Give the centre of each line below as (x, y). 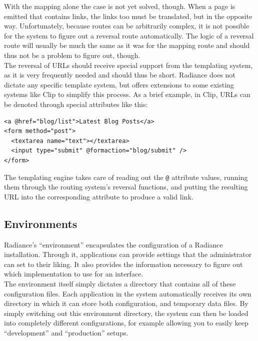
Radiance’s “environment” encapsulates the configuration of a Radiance (113, 244)
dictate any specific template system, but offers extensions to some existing (119, 84)
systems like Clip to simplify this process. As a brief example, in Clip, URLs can (127, 94)
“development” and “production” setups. (66, 332)
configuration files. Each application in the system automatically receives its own (128, 293)
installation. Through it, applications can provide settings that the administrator (128, 254)
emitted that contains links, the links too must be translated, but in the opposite (128, 16)
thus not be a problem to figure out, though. (72, 55)
